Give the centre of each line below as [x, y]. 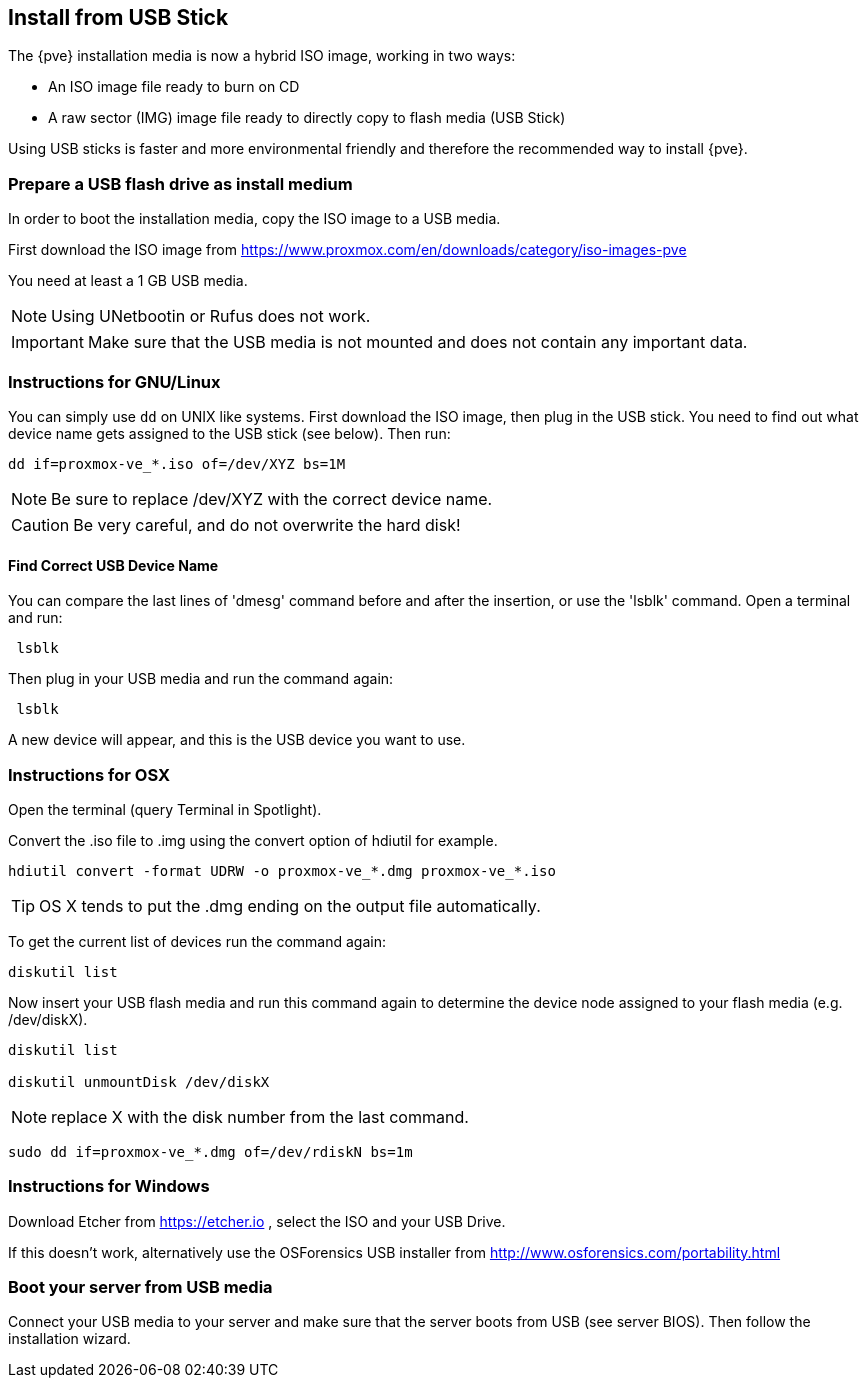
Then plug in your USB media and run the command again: [201, 679]
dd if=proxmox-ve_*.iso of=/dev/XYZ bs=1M [177, 463]
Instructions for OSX [89, 774]
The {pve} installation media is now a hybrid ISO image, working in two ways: [262, 56]
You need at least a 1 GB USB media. [128, 281]
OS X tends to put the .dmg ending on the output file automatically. [290, 905]
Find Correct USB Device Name [113, 565]
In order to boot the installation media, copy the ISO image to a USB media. [254, 219]
